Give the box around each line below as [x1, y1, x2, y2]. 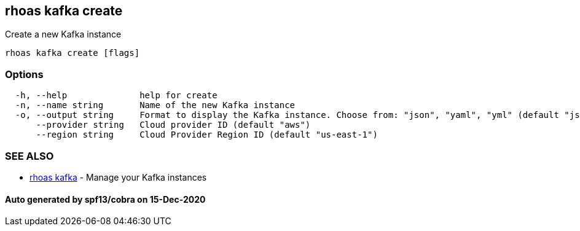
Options [5, 68, 44, 80]
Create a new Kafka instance [5, 29, 122, 40]
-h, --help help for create [15, 90, 217, 101]
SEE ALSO [5, 149, 54, 162]
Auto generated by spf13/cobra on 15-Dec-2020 [5, 194, 206, 205]
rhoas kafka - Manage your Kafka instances [29, 171, 207, 182]
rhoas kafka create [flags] [5, 48, 140, 58]
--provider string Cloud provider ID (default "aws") [36, 120, 311, 130]
